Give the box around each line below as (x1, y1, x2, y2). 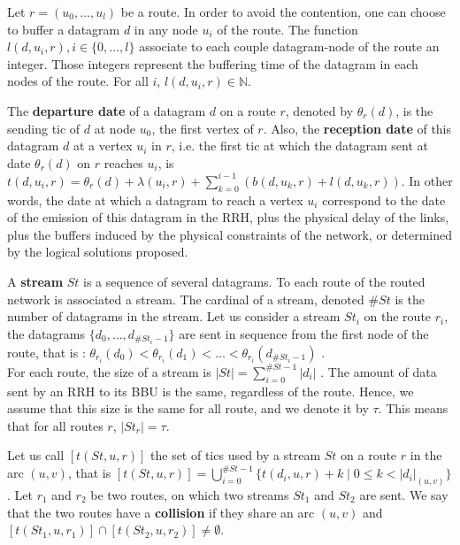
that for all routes (7, 416, 103, 434)
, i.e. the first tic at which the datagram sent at (171, 136, 429, 155)
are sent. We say (359, 485, 448, 503)
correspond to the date (322, 190, 446, 209)
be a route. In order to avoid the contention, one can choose (120, 3, 446, 20)
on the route (364, 307, 432, 326)
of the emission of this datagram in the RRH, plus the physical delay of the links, (7, 208, 449, 226)
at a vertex (73, 136, 133, 155)
